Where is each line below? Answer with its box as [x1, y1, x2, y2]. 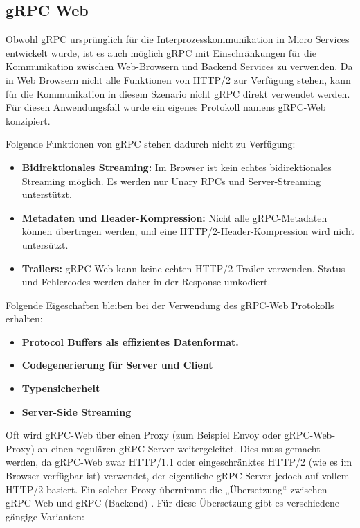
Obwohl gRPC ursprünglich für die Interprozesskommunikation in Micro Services [6, 32, 350, 46]
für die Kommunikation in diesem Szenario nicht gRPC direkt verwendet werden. [6, 86, 350, 100]
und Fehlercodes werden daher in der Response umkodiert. [21, 274, 271, 289]
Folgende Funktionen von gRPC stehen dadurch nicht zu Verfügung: [6, 137, 296, 151]
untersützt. [21, 237, 69, 252]
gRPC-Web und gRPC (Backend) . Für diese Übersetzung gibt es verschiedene [6, 495, 339, 510]
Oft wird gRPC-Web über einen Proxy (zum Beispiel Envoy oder [6, 428, 281, 442]
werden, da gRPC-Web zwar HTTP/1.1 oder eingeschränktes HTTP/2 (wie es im [6, 455, 352, 469]
